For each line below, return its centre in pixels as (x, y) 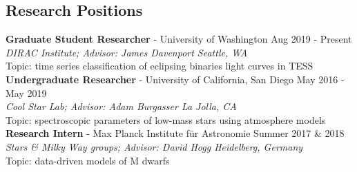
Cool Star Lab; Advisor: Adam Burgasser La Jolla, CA (121, 106)
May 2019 (26, 93)
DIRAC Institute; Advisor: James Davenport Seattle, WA (127, 52)
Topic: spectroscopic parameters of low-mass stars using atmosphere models (166, 119)
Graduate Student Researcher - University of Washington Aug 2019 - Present (179, 39)
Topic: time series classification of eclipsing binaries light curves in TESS (160, 66)
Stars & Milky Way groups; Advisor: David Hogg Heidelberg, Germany (154, 146)
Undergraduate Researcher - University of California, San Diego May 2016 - (175, 79)
